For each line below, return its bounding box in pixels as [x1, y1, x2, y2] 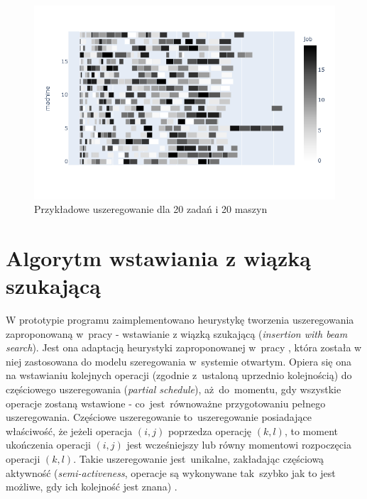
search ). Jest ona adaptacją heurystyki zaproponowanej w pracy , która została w [6, 340, 362, 355]
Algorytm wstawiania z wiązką [6, 243, 311, 272]
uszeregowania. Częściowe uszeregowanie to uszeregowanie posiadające [6, 410, 312, 424]
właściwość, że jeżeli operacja [6, 423, 133, 438]
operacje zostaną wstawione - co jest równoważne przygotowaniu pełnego [6, 395, 326, 410]
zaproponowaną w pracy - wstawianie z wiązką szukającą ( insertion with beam [6, 326, 348, 341]
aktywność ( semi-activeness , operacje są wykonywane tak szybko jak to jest [6, 465, 336, 480]
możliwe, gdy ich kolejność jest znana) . [6, 479, 177, 494]
